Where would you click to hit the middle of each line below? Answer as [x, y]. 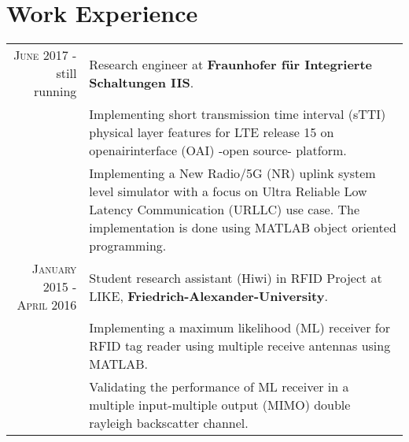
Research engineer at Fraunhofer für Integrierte [231, 64]
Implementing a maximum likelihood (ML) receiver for [240, 328]
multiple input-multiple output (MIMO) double [220, 405]
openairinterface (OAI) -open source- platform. [218, 150]
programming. [128, 246]
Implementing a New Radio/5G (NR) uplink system [232, 173]
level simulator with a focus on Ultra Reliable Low [228, 191]
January [54, 269]
